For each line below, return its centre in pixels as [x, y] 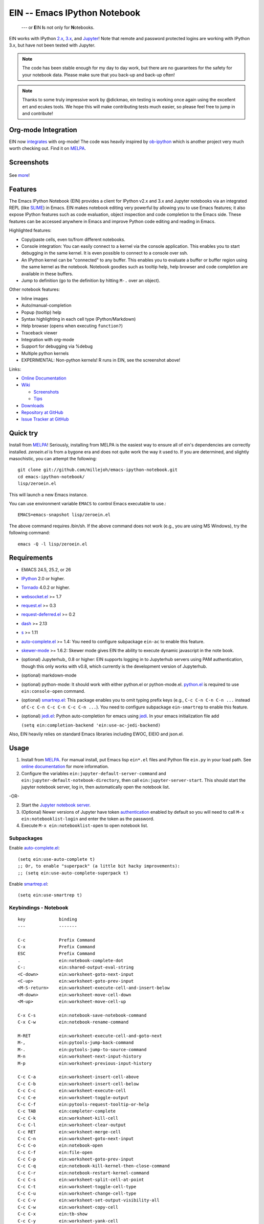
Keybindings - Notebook [39, 908]
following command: [30, 533]
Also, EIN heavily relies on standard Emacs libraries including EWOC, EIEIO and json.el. [96, 734]
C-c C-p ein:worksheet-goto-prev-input [76, 1159]
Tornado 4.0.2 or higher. [46, 588]
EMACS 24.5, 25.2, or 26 [46, 569]
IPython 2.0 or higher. [43, 578]
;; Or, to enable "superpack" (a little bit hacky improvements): [99, 866]
